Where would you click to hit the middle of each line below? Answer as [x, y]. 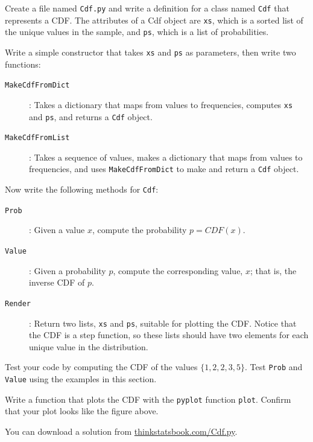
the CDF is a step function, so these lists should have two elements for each [169, 335]
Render [18, 303]
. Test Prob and [274, 367]
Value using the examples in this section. [81, 379]
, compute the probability [139, 230]
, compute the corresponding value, [178, 270]
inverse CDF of [57, 282]
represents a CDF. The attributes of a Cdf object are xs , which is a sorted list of [154, 20]
